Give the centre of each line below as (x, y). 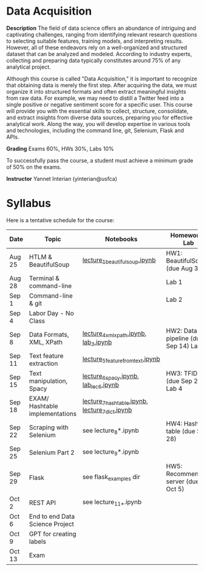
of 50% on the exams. (34, 167)
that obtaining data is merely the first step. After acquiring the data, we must (102, 85)
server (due (183, 481)
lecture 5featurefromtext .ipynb (121, 360)
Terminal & (44, 278)
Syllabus (29, 204)
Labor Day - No (52, 313)
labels (38, 541)
